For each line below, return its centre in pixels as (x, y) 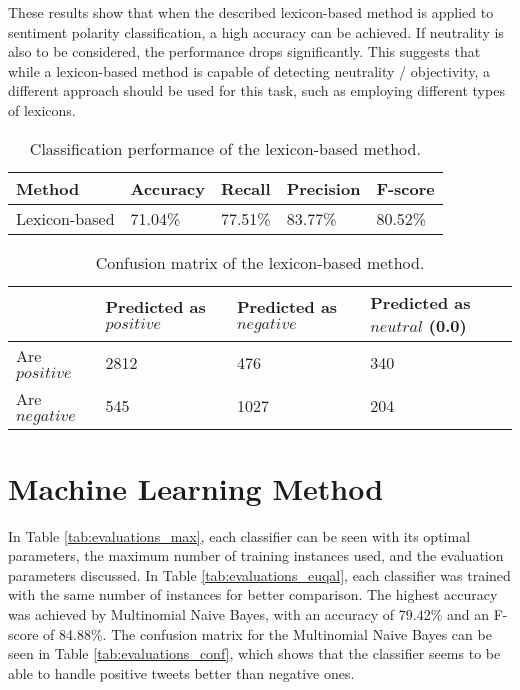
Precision (323, 188)
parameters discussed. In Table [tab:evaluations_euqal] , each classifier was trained (259, 574)
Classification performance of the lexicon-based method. (225, 148)
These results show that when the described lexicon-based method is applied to (251, 12)
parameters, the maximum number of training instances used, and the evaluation (256, 555)
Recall (245, 188)
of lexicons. (42, 109)
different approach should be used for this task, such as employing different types (256, 90)
